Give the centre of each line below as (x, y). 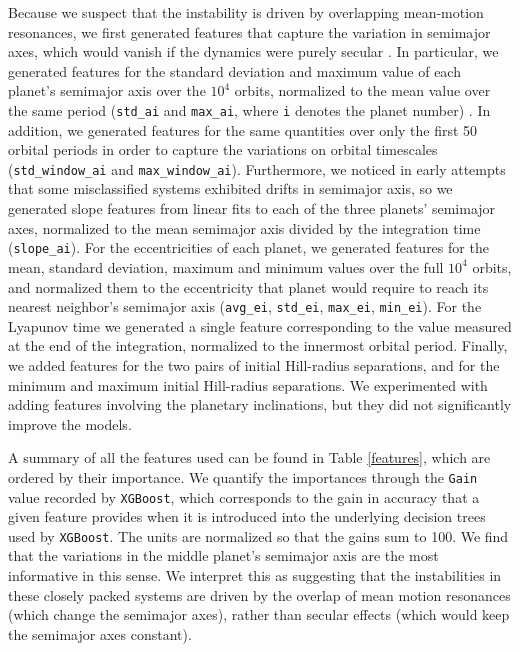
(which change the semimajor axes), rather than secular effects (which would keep (259, 614)
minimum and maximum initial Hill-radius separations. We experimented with (248, 384)
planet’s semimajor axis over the (107, 90)
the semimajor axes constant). (100, 633)
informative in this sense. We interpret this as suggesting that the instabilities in (255, 575)
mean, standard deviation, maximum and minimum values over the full (226, 266)
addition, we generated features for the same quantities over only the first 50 (243, 129)
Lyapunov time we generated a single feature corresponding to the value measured (260, 325)
